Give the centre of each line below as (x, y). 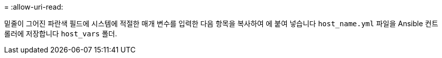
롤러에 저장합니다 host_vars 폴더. (61, 34)
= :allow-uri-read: (34, 7)
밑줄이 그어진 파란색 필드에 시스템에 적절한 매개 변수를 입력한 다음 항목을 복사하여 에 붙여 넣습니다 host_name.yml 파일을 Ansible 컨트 (221, 23)
